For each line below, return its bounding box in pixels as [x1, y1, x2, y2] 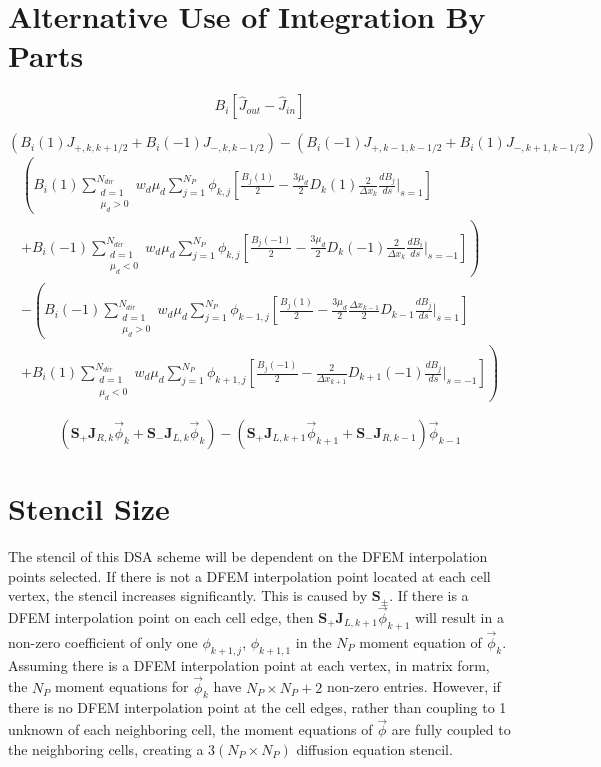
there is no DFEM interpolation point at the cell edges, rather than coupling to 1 [8, 697, 507, 718]
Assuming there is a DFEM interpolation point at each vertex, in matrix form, [8, 654, 490, 675]
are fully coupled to [391, 719, 511, 740]
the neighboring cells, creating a [8, 738, 204, 759]
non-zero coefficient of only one [8, 631, 198, 652]
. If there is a [389, 585, 469, 606]
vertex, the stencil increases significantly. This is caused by [8, 585, 368, 606]
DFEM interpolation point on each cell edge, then [8, 606, 314, 627]
